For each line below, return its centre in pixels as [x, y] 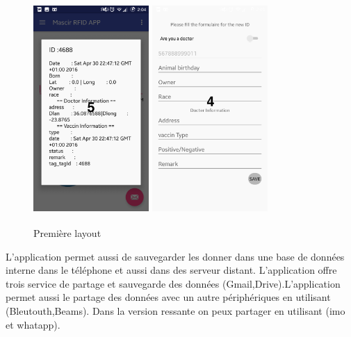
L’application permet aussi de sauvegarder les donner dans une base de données [175, 256]
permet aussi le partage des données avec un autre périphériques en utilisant [168, 297]
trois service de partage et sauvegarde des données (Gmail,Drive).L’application [173, 283]
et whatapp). [33, 324]
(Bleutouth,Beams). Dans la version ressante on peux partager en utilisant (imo [175, 310]
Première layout [67, 232]
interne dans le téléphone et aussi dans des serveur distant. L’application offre [171, 270]
